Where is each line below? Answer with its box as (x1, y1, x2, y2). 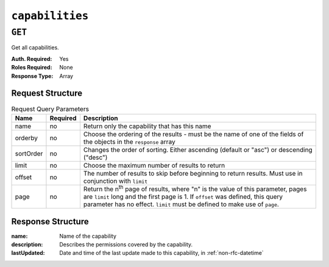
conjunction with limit (83, 177, 148, 185)
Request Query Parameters (11, 104, 90, 113)
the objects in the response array (83, 137, 176, 146)
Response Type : (11, 72, 54, 79)
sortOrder (15, 149, 43, 158)
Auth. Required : (11, 55, 52, 62)
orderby (15, 133, 38, 142)
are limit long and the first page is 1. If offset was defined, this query (83, 193, 283, 201)
